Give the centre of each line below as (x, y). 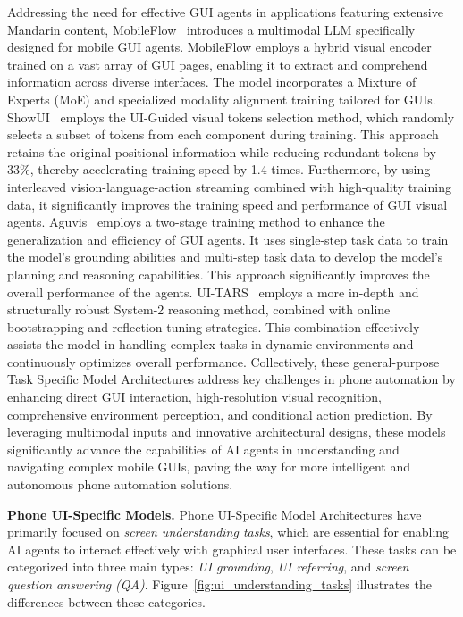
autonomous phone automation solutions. (120, 484)
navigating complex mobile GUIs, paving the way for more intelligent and (209, 467)
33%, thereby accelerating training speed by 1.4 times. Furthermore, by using (219, 169)
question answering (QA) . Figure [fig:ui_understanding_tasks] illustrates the (219, 584)
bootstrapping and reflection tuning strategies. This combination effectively (214, 326)
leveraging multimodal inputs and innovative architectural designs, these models (227, 432)
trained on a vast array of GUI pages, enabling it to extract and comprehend (218, 64)
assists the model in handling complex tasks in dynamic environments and (210, 344)
